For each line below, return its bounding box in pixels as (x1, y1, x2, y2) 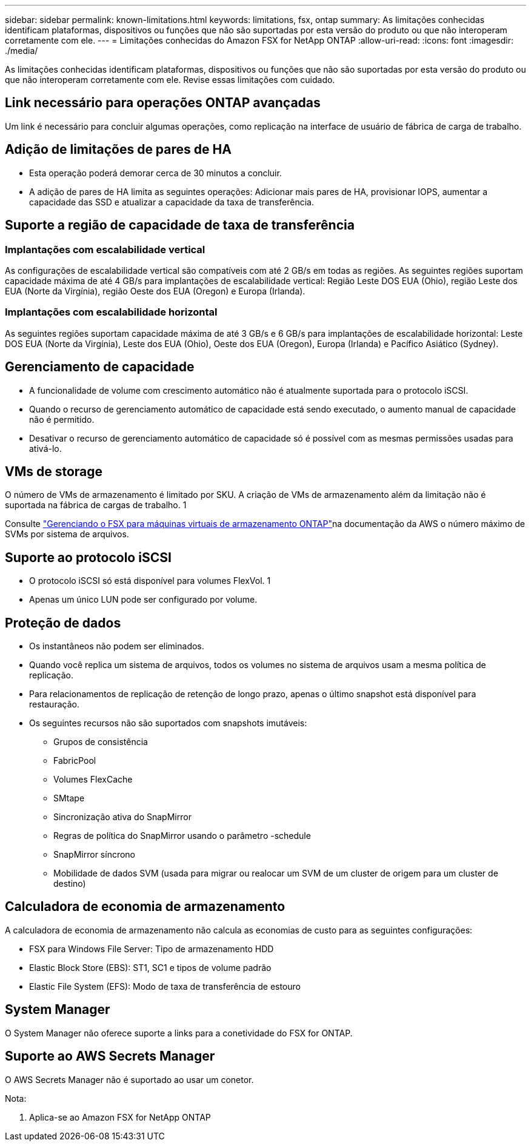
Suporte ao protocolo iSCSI (5, 549, 172, 565)
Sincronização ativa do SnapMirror (53, 812, 192, 823)
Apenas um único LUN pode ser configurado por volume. (29, 594, 258, 605)
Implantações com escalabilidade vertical (5, 243, 205, 256)
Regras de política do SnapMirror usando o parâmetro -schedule (53, 830, 311, 841)
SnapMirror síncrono (53, 849, 136, 860)
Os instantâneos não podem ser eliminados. (29, 641, 204, 652)
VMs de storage (5, 463, 103, 479)
